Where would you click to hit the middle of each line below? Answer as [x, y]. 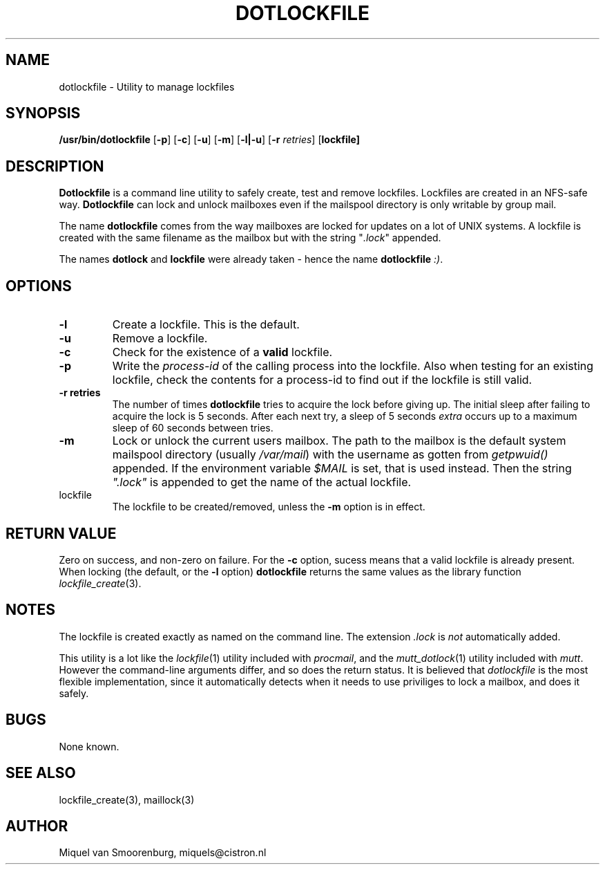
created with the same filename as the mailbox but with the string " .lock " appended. [250, 238]
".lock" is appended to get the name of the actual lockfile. [262, 482]
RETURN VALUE [61, 533]
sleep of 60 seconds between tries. [193, 428]
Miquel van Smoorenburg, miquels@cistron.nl [163, 853]
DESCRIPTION [55, 166]
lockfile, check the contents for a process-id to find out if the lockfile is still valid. [322, 380]
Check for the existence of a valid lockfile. [222, 352]
